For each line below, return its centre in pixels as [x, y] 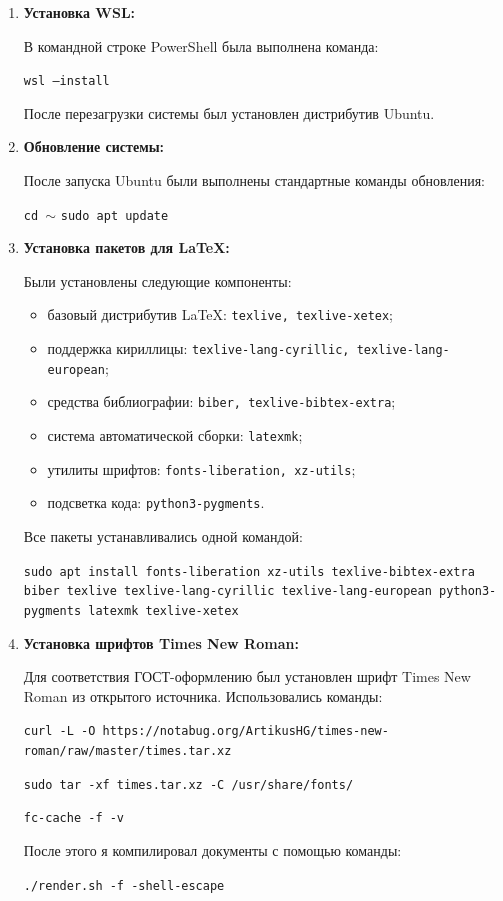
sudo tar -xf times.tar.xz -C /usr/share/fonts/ [188, 784]
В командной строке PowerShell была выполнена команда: [201, 45]
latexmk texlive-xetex [163, 610]
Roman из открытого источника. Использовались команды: [203, 695]
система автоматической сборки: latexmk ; [175, 435]
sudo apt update [114, 215]
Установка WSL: [79, 12]
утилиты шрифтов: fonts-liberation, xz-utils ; [201, 468]
